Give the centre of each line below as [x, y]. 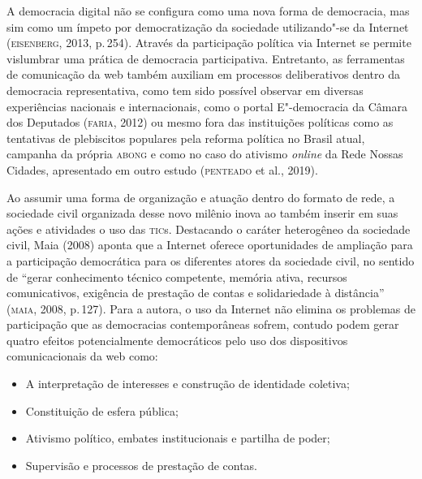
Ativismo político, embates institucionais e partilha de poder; [178, 438]
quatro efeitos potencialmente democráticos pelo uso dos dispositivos [177, 340]
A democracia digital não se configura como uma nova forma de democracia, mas [208, 11]
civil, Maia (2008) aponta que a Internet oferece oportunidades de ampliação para [210, 245]
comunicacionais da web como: [82, 356]
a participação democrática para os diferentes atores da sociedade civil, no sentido [211, 260]
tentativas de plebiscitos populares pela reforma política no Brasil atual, [186, 138]
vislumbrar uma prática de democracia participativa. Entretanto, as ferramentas [206, 58]
